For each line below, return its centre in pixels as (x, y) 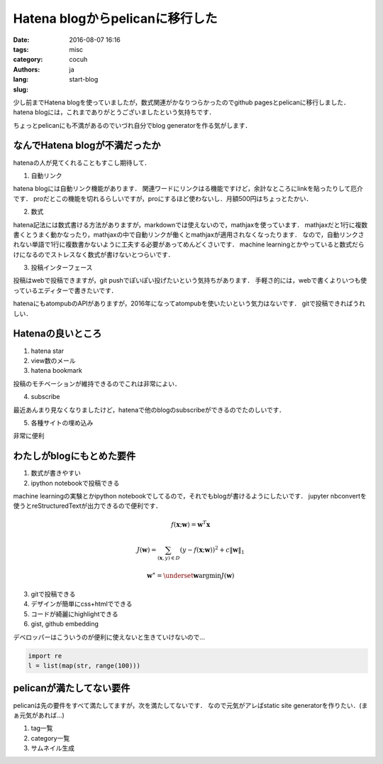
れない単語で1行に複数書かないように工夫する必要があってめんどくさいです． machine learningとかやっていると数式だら (189, 244)
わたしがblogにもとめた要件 (74, 456)
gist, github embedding (65, 624)
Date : (21, 40)
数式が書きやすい (56, 473)
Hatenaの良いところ (57, 334)
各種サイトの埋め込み (62, 422)
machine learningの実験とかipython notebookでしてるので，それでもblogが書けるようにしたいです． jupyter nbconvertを (190, 496)
